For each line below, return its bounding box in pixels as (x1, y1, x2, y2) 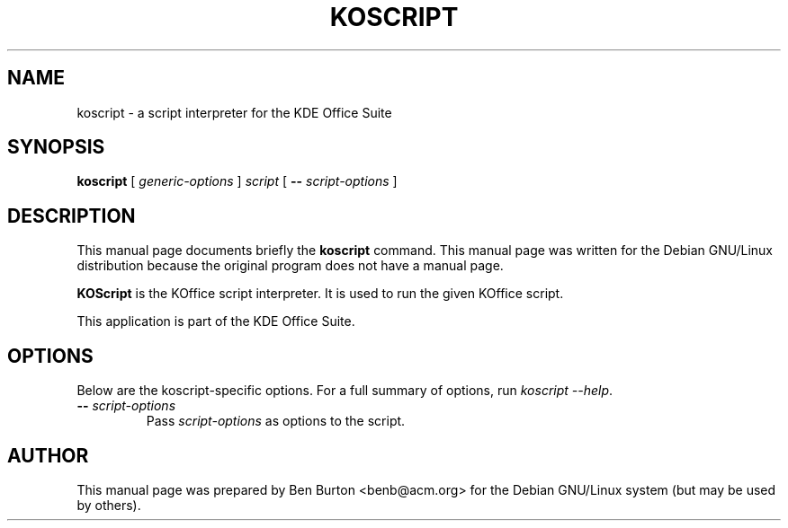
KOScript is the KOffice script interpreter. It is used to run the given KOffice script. (76, 286, 564, 302)
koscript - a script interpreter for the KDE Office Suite (76, 104, 392, 120)
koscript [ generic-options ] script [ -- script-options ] (76, 173, 398, 189)
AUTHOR (7, 444, 89, 467)
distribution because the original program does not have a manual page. (76, 258, 504, 274)
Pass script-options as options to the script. (146, 413, 406, 429)
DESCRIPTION (7, 204, 136, 227)
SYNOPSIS (7, 136, 105, 159)
